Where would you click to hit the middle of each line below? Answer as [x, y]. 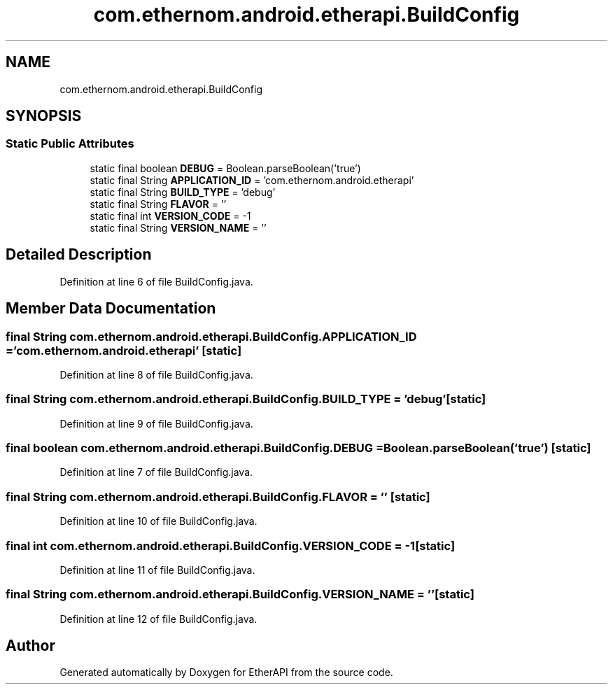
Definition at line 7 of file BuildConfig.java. [156, 472]
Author [30, 646]
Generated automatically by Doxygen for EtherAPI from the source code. [226, 673]
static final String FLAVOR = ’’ [158, 204]
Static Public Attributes [70, 144]
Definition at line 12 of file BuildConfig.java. [158, 619]
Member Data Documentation [111, 309]
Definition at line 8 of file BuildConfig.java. [156, 374]
